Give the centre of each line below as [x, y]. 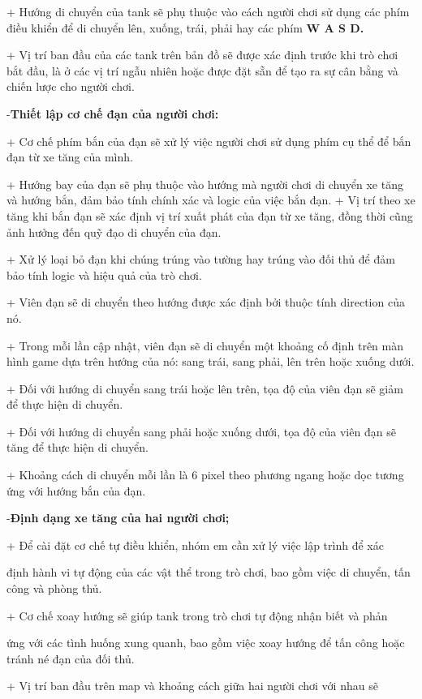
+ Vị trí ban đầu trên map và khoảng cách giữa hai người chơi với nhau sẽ [192, 686]
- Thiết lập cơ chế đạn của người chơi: [113, 113]
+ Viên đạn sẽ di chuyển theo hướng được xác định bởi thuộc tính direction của [206, 302]
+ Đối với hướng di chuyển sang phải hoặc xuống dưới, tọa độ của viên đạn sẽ [201, 431]
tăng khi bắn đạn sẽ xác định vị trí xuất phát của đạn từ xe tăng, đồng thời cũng [210, 215]
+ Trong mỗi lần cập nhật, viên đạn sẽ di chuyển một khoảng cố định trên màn [205, 345]
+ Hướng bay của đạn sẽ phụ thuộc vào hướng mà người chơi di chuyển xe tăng [205, 184]
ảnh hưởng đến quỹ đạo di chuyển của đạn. [114, 232]
